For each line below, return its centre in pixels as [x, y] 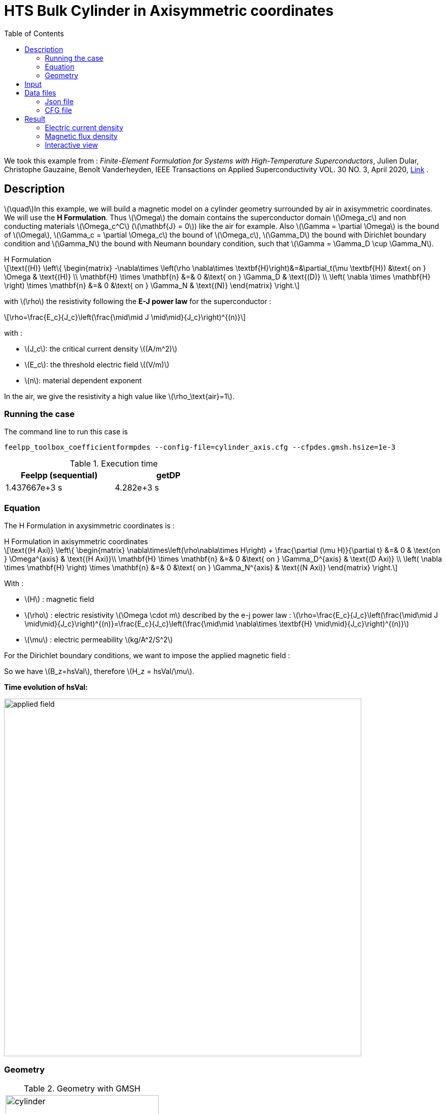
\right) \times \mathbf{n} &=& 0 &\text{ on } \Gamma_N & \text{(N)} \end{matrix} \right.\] [152, 285]
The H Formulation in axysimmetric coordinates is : [90, 526]
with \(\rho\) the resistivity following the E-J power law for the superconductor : [138, 301]
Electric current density [84, 127]
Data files [40, 92]
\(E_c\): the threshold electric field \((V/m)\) [97, 364]
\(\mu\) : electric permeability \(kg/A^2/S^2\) [99, 640]
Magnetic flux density [81, 136]
